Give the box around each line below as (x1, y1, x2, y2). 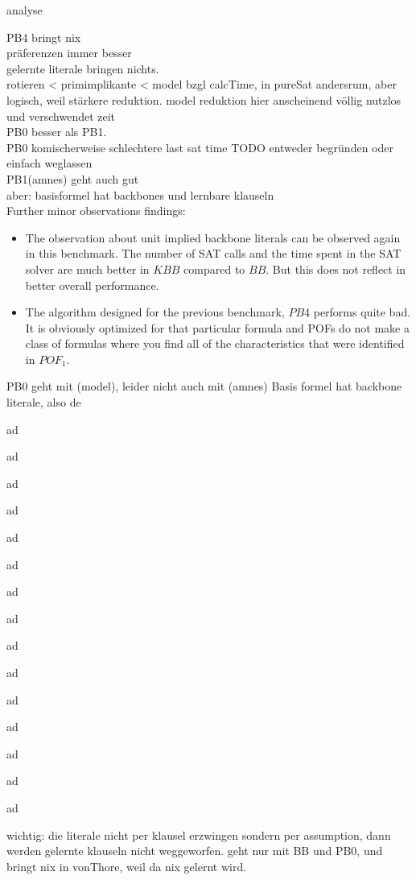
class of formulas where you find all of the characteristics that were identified (25, 335, 405, 352)
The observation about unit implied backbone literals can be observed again (25, 229, 401, 246)
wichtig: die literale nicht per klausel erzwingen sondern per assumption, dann (6, 826, 391, 843)
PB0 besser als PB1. (6, 123, 107, 140)
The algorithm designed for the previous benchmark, (25, 304, 285, 320)
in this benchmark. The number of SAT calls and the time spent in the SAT (25, 245, 402, 262)
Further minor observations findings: (6, 202, 186, 219)
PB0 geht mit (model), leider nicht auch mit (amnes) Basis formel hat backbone (6, 378, 402, 395)
